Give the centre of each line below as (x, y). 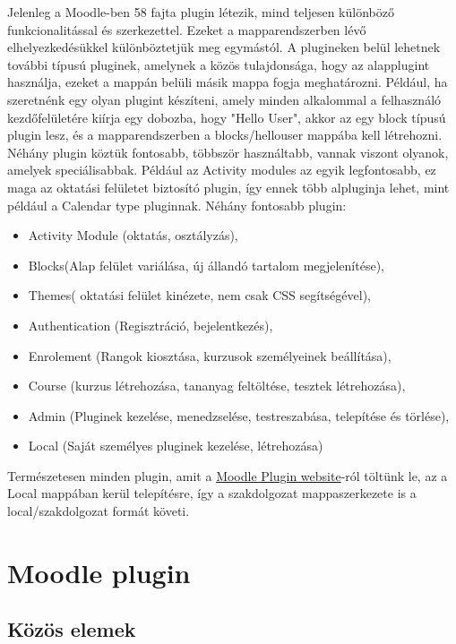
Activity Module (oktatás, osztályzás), (133, 235)
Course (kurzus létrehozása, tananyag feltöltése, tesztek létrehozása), (217, 386)
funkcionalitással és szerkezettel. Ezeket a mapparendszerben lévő (187, 29)
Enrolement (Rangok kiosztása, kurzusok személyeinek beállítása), (210, 355)
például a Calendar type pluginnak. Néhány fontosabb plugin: (177, 205)
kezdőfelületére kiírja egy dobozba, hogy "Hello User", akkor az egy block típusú (227, 117)
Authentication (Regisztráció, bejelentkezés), (151, 325)
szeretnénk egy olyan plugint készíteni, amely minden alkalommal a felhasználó (224, 99)
